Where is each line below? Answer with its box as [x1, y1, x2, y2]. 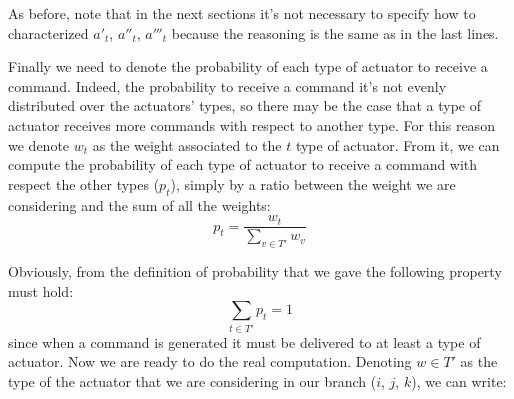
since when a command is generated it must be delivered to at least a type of [8, 331, 481, 352]
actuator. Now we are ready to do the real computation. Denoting [8, 351, 412, 372]
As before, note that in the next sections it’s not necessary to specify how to [8, 3, 476, 23]
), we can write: [411, 370, 507, 391]
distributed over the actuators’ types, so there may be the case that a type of [8, 95, 482, 116]
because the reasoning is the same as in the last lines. [171, 22, 499, 43]
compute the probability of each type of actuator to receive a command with [8, 154, 478, 175]
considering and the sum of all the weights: [8, 194, 271, 215]
